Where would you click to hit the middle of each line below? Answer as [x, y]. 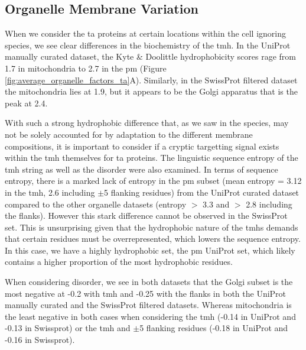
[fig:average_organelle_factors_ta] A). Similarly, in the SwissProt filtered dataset [151, 80]
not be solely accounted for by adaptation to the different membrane [129, 134]
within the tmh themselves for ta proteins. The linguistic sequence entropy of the [152, 158]
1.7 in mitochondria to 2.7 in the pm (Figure [86, 68]
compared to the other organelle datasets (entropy [96, 204]
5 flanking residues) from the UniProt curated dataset [202, 192]
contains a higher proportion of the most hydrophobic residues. [119, 262]
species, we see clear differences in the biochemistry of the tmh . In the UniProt [148, 45]
